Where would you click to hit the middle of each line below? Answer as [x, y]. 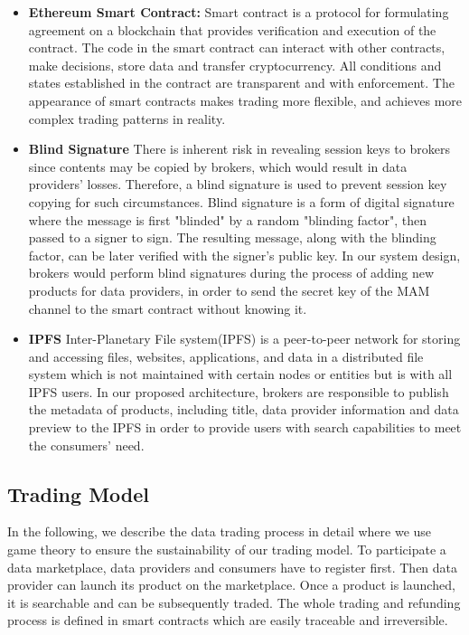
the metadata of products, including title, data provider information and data [244, 409]
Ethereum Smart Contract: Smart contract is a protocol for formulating [239, 12]
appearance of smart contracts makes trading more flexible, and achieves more [245, 100]
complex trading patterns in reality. [127, 118]
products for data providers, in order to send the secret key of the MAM [229, 290]
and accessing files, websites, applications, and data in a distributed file [226, 356]
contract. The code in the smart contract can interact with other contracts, [237, 47]
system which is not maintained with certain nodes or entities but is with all [240, 374]
